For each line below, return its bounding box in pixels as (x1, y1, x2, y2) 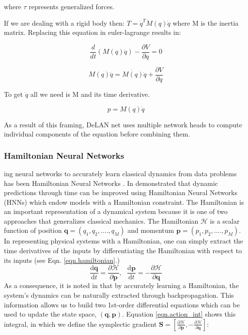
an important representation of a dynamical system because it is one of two (4, 206, 228, 216)
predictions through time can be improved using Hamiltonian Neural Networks (4, 187, 237, 198)
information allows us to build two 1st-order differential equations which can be (4, 299, 240, 309)
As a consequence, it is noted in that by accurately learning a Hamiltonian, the (4, 280, 239, 290)
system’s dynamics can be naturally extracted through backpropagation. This (4, 289, 234, 300)
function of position (4, 225, 62, 235)
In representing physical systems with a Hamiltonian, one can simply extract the (4, 236, 243, 246)
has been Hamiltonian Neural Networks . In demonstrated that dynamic (4, 178, 218, 188)
